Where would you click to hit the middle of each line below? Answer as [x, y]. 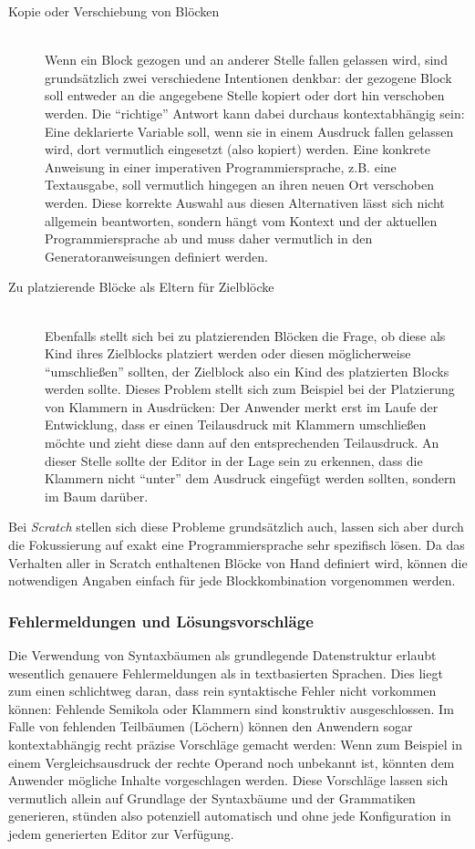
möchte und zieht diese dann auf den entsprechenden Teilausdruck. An [242, 443]
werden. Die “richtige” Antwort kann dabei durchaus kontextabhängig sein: [255, 113]
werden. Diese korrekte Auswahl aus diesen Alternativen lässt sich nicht [245, 202]
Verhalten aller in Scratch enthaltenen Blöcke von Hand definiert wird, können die [238, 562]
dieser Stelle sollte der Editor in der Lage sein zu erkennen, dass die [234, 460]
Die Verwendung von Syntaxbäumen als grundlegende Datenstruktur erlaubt [222, 655]
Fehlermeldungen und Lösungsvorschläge [161, 621]
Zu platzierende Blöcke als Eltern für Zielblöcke [141, 287]
